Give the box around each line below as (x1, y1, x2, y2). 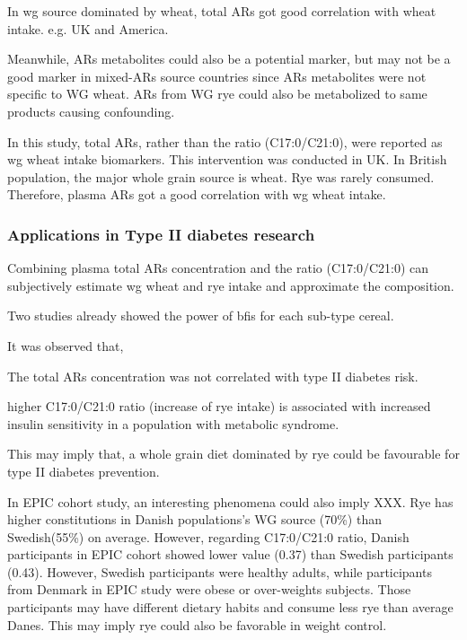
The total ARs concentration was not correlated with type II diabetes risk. (7, 366, 419, 385)
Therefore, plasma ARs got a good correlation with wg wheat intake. (7, 185, 386, 204)
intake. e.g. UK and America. (7, 19, 169, 38)
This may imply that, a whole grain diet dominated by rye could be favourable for (7, 444, 460, 463)
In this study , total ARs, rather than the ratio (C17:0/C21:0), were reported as (7, 132, 443, 151)
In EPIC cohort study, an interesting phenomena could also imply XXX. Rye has (7, 492, 454, 511)
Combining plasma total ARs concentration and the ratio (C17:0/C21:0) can (7, 259, 429, 277)
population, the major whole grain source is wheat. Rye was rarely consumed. (7, 167, 435, 186)
